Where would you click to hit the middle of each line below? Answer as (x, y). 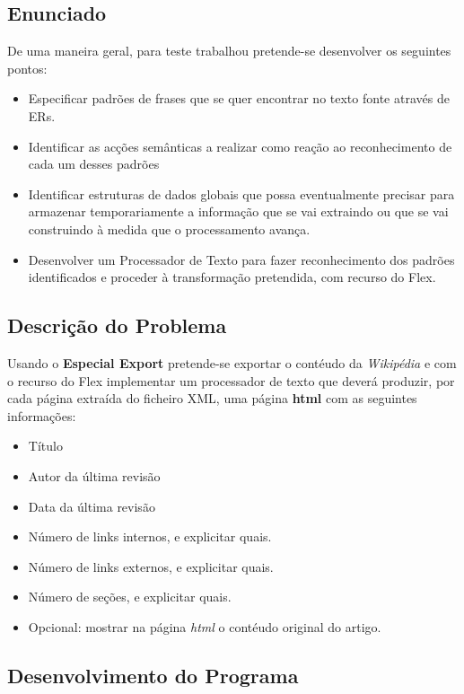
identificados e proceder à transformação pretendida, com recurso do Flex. (232, 277)
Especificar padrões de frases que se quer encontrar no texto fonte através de (239, 98)
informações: (42, 415)
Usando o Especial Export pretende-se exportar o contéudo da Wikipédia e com (232, 362)
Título (45, 446)
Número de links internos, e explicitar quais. (150, 536)
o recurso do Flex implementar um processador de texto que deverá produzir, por (231, 380)
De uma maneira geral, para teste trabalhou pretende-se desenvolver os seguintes (229, 51)
